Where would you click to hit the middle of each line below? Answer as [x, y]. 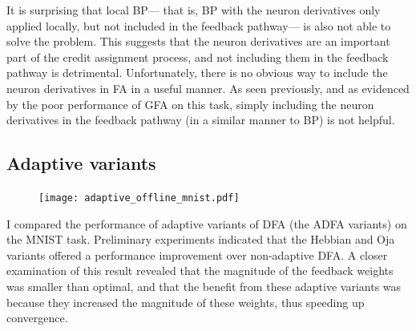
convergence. [37, 318]
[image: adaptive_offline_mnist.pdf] [139, 198]
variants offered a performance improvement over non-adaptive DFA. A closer [197, 254]
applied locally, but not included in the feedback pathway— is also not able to [199, 25]
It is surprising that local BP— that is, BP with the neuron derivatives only [194, 10]
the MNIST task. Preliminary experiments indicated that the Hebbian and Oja [201, 239]
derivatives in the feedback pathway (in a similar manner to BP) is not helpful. [201, 120]
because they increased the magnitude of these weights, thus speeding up [186, 302]
